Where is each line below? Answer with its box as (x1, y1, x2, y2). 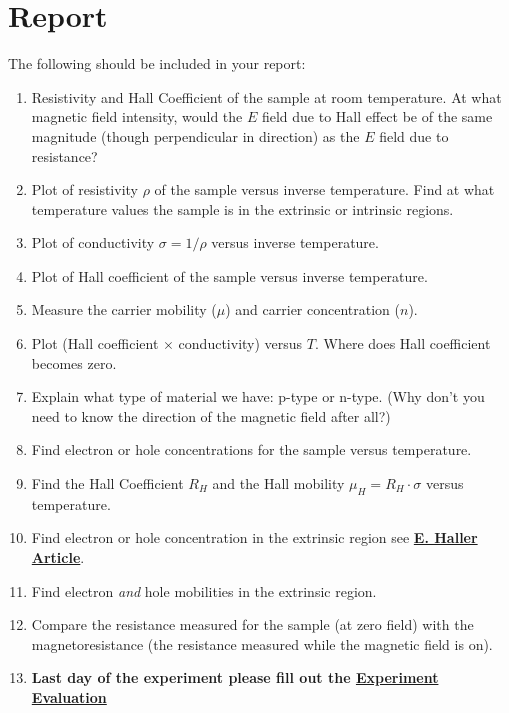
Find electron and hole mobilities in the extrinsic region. (31, 580, 377, 601)
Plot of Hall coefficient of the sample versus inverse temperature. (31, 265, 428, 286)
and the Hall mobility (212, 473, 345, 494)
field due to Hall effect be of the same (261, 106, 493, 127)
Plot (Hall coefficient (31, 333, 159, 354)
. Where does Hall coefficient (314, 333, 491, 354)
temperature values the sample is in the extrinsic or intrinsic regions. (31, 198, 454, 219)
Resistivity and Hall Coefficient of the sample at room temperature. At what (31, 86, 502, 107)
